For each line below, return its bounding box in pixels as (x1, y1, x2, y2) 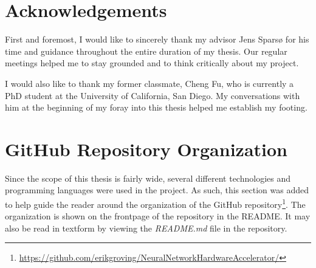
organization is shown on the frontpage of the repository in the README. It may (5, 210, 311, 222)
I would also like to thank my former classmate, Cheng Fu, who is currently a (5, 77, 294, 89)
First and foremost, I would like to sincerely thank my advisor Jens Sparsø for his (5, 33, 309, 46)
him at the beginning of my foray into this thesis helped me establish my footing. (5, 101, 307, 114)
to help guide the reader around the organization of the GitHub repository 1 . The (5, 196, 306, 210)
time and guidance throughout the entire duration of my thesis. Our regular (5, 44, 287, 57)
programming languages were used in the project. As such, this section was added (5, 184, 309, 196)
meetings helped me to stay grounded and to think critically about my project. (5, 57, 299, 69)
